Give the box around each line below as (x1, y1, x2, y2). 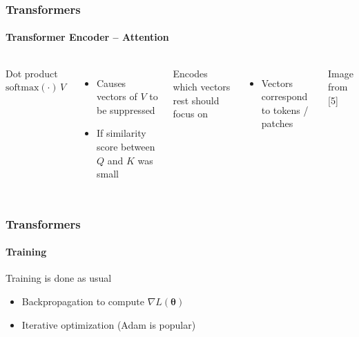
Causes (96, 75, 126, 90)
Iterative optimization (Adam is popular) (21, 317, 196, 331)
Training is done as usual (6, 271, 112, 285)
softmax (6, 83, 39, 93)
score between (96, 139, 155, 154)
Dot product (6, 66, 58, 80)
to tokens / (261, 102, 309, 117)
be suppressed (96, 102, 155, 117)
